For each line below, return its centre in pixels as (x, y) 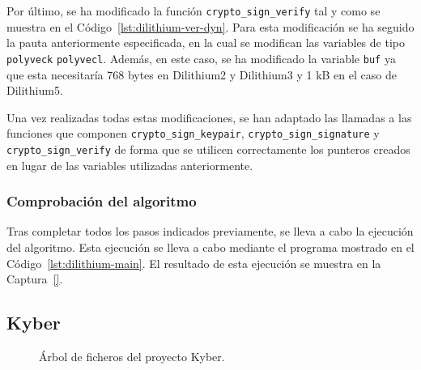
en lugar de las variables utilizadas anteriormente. (130, 165)
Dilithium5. (35, 90)
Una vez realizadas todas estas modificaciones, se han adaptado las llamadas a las (209, 117)
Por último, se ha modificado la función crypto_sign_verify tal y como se (193, 11)
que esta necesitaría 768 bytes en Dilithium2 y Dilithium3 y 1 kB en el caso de (202, 74)
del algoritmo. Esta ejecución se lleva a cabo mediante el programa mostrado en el (210, 247)
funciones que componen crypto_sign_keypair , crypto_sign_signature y (193, 133)
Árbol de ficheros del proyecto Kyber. (132, 356)
